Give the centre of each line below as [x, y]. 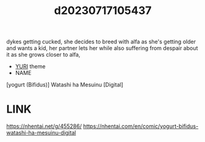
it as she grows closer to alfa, [43, 55]
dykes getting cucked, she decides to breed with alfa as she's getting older [101, 42]
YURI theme [30, 66]
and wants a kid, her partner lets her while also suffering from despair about [102, 48]
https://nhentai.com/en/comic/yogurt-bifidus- [141, 126]
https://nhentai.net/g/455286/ [44, 126]
